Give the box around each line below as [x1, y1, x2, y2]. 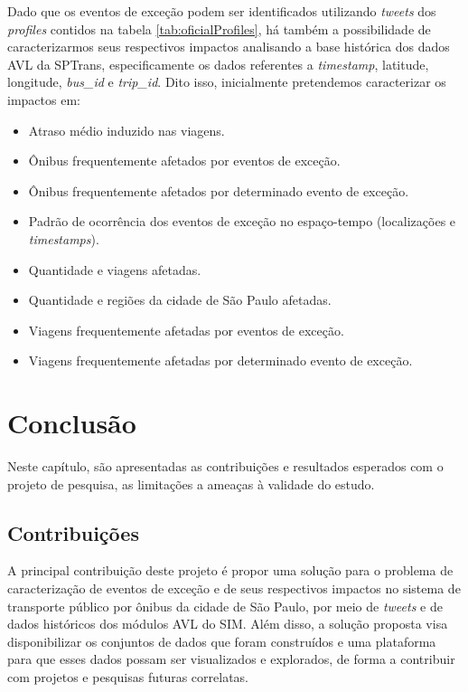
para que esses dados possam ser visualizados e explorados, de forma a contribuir [7, 649, 455, 668]
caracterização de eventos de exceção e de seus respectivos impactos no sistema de [7, 579, 461, 598]
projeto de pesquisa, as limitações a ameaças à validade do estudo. [7, 474, 375, 493]
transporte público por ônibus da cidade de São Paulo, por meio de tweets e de [7, 596, 443, 615]
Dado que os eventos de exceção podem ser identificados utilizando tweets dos [7, 2, 436, 20]
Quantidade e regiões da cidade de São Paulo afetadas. [28, 290, 332, 309]
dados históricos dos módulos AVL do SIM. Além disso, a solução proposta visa [7, 614, 448, 633]
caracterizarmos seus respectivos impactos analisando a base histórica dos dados [7, 37, 450, 56]
